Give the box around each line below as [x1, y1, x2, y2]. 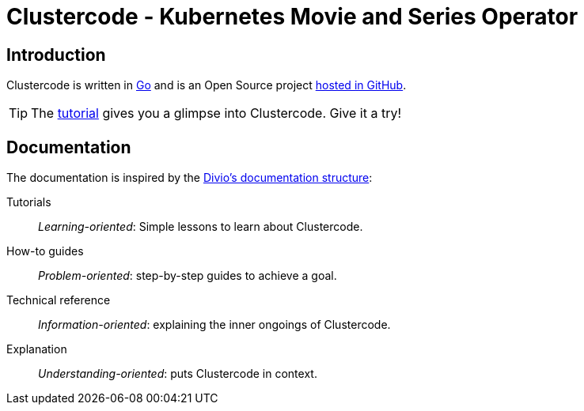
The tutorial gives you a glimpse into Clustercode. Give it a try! [31, 105, 402, 122]
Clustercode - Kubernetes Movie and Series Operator [6, 3, 578, 30]
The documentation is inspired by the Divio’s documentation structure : [6, 171, 373, 185]
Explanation [6, 342, 67, 356]
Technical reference [6, 293, 111, 307]
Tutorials [6, 195, 51, 209]
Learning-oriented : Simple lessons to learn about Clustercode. [38, 220, 363, 234]
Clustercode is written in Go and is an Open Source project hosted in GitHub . [6, 78, 407, 92]
